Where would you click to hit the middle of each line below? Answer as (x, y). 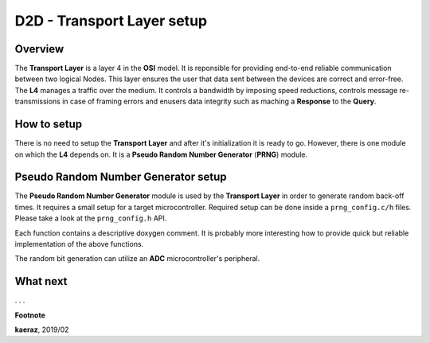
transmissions (38, 101)
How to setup (49, 125)
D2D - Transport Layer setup (111, 21)
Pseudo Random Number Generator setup (121, 177)
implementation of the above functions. (79, 244)
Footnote (30, 315)
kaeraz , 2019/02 (42, 329)
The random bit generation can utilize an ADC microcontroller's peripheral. (137, 259)
